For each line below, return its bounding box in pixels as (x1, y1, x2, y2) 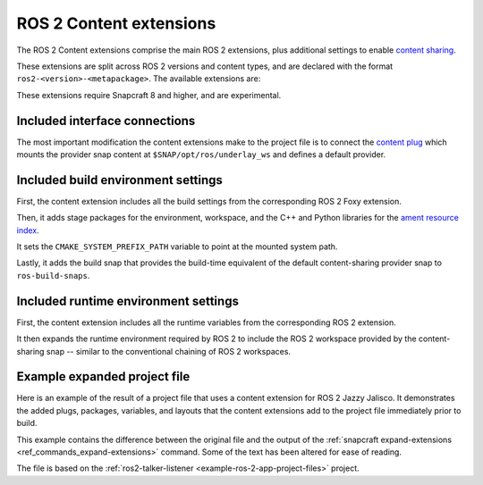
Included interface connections (16, 113, 196, 129)
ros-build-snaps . (16, 270, 90, 280)
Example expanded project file (16, 369, 191, 384)
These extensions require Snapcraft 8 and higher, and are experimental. (16, 89, 282, 100)
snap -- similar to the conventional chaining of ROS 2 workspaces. (46, 346, 291, 356)
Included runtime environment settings (16, 293, 239, 308)
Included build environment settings (16, 172, 224, 188)
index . (16, 224, 39, 236)
